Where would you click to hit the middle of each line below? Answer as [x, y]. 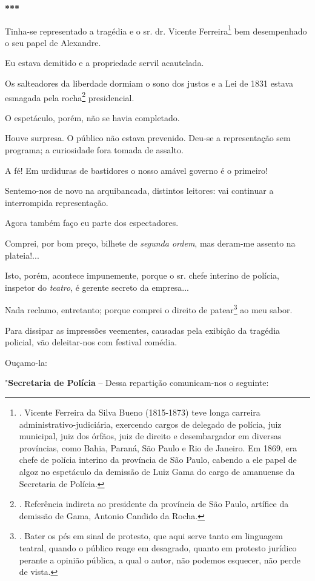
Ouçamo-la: [26, 362]
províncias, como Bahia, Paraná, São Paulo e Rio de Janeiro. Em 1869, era [158, 447]
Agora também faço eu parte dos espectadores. [92, 223]
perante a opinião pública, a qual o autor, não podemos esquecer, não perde [160, 559]
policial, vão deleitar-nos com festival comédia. [91, 342]
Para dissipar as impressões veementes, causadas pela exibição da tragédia [143, 330]
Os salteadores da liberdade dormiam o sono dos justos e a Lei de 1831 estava [149, 83]
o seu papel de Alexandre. [53, 42]
